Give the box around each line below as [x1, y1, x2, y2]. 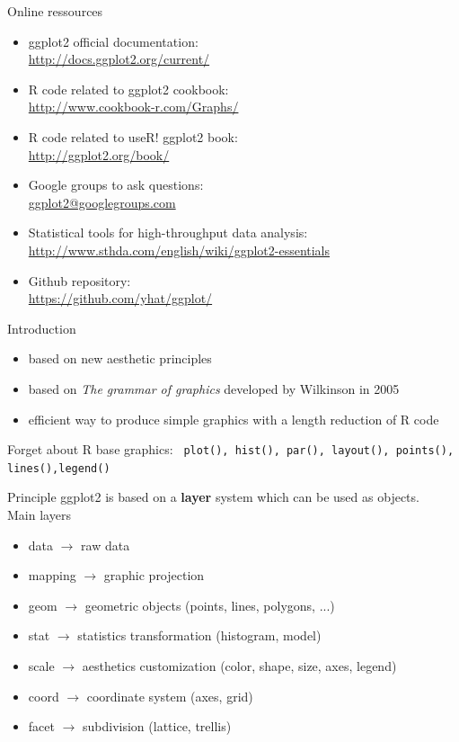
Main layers [7, 505, 71, 523]
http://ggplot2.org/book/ [28, 145, 170, 164]
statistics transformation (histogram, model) [77, 626, 322, 645]
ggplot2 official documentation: [28, 31, 199, 50]
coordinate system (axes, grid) [86, 686, 253, 705]
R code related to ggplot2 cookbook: [28, 79, 229, 98]
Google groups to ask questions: [28, 175, 204, 194]
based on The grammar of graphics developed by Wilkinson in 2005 [28, 379, 400, 398]
